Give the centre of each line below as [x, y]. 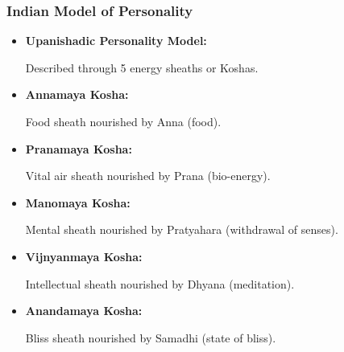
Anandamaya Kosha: [84, 311]
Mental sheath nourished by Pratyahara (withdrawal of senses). [182, 229]
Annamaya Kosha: [77, 94]
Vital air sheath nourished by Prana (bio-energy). [148, 176]
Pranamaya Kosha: [79, 148]
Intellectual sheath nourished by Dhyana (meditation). [160, 283]
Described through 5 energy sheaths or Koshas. [142, 67]
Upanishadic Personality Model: [116, 41]
